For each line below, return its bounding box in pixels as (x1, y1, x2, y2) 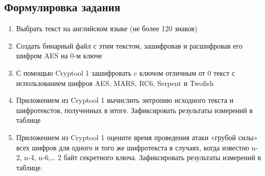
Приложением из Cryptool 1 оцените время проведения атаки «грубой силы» (16, 131, 258, 142)
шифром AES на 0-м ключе (16, 50, 102, 61)
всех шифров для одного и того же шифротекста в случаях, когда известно (16, 142, 250, 152)
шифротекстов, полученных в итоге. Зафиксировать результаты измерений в (16, 104, 253, 115)
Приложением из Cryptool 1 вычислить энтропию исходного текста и (16, 95, 234, 105)
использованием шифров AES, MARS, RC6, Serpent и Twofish (16, 77, 214, 88)
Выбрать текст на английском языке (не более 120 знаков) (16, 23, 197, 34)
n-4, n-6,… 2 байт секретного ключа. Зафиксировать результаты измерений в (24, 152, 261, 163)
